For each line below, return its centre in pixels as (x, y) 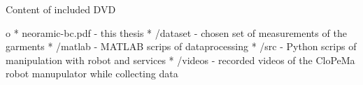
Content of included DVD (61, 9)
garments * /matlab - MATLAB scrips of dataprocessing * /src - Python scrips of (181, 46)
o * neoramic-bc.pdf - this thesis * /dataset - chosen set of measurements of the (176, 32)
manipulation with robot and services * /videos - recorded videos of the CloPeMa (180, 60)
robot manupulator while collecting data (92, 74)
